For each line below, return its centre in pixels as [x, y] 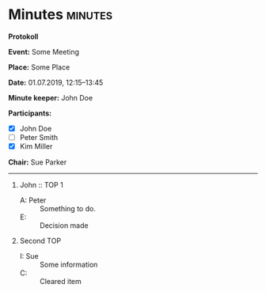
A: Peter [33, 200]
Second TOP [40, 241]
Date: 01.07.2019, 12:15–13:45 [56, 82]
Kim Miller [36, 146]
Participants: [30, 113]
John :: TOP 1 [41, 185]
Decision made [64, 226]
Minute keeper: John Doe [51, 97]
